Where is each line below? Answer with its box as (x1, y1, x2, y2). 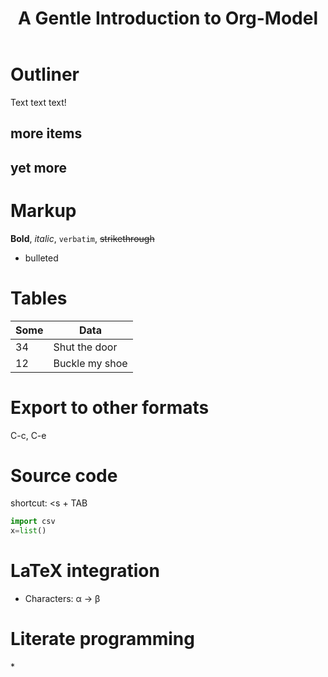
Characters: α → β (24, 593, 101, 605)
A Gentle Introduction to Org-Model (18, 7, 318, 30)
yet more (10, 159, 68, 176)
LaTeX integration (10, 560, 160, 582)
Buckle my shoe (53, 356, 128, 370)
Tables (10, 287, 68, 309)
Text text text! (10, 96, 67, 108)
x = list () (10, 526, 47, 536)
